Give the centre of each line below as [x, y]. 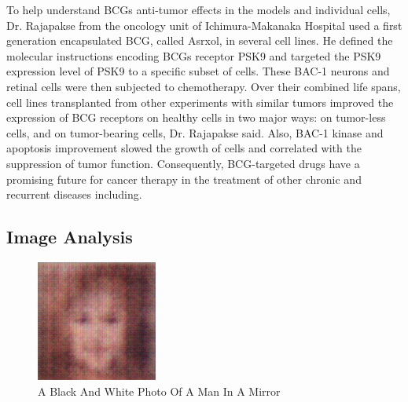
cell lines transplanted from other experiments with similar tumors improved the [200, 102]
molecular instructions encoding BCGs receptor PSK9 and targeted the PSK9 [194, 55]
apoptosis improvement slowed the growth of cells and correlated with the [184, 148]
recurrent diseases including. [74, 194]
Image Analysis [70, 237]
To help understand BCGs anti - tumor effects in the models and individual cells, [198, 9]
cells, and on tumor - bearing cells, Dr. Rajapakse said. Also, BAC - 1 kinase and [195, 132]
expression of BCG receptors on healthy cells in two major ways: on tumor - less [196, 117]
